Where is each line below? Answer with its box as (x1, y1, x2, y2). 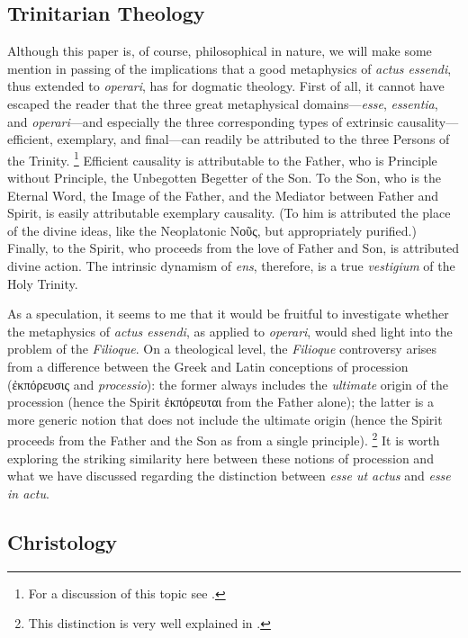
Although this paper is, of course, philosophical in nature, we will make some (7, 41, 432, 60)
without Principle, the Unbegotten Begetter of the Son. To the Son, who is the (7, 168, 442, 187)
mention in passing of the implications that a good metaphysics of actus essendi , (7, 58, 452, 77)
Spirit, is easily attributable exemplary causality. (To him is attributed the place (7, 203, 451, 222)
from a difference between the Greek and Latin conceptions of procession (7, 356, 409, 375)
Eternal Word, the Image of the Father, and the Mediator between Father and (7, 185, 439, 204)
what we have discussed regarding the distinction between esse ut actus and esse (7, 466, 451, 485)
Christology (7, 527, 118, 555)
